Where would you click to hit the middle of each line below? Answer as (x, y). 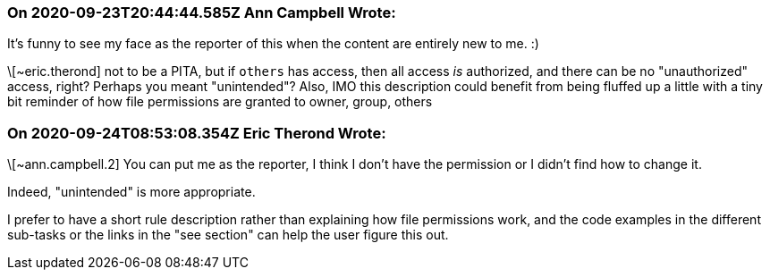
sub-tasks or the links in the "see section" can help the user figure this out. (228, 235)
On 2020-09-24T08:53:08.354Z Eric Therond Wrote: (197, 133)
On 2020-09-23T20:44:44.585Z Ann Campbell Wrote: (202, 13)
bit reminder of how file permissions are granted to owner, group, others (220, 102)
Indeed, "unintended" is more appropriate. (131, 192)
